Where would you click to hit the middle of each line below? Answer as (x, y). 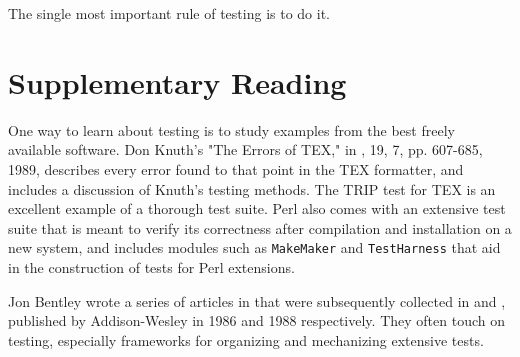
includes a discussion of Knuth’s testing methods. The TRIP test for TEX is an (252, 188)
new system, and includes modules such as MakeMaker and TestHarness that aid (254, 247)
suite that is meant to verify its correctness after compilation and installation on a (260, 227)
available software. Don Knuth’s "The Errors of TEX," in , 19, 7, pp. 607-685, (245, 149)
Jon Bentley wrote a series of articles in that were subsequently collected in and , (257, 300)
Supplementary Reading (177, 81)
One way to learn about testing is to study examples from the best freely (231, 129)
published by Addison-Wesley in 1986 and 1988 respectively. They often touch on (256, 320)
